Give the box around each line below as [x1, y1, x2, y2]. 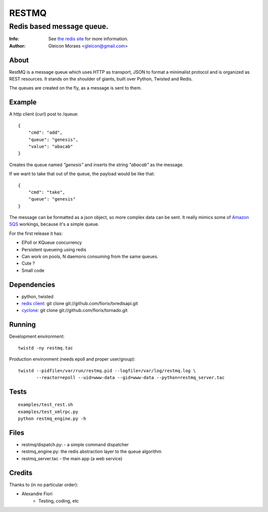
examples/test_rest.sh [18, 402, 73, 408]
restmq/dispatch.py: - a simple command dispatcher [21, 442, 129, 448]
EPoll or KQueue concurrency [21, 239, 82, 246]
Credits [9, 468, 33, 477]
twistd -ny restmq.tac [18, 345, 73, 351]
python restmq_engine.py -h [18, 416, 86, 421]
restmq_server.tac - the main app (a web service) [21, 455, 123, 461]
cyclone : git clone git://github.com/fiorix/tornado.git [21, 307, 128, 313]
